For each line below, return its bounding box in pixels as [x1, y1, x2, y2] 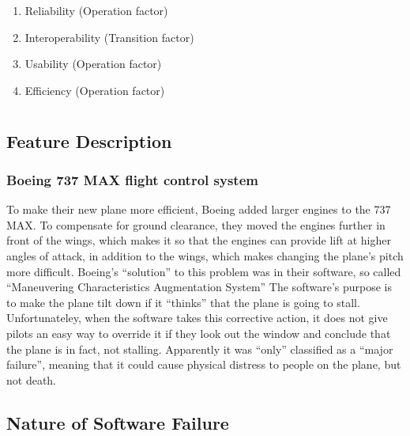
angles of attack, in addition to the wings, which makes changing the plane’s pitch [6, 247, 404, 263]
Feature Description [6, 128, 172, 153]
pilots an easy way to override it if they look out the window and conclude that [6, 324, 391, 341]
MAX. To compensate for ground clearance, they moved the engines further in [6, 216, 386, 233]
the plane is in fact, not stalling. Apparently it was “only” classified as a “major [6, 340, 393, 357]
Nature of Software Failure [6, 410, 229, 434]
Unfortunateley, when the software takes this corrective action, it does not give [6, 309, 388, 326]
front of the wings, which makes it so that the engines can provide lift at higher [6, 232, 391, 248]
